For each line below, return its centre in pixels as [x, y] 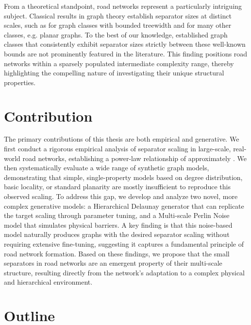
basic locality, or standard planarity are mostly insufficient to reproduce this [117, 187]
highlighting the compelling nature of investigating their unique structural [114, 73]
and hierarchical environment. [48, 282]
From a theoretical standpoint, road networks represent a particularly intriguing [123, 6]
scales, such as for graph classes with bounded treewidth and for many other [118, 25]
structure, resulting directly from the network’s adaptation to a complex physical [125, 272]
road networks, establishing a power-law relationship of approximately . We [134, 158]
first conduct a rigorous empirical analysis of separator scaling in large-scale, [117, 149]
